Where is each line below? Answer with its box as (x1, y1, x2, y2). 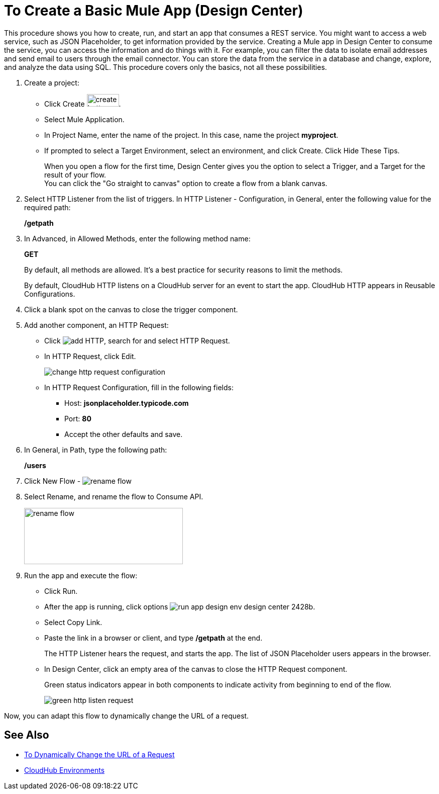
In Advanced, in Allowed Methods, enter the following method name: (24, 234, 251, 243)
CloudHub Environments (24, 765, 105, 774)
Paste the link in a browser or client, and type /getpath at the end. (44, 633, 263, 642)
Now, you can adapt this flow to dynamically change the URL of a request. (4, 711, 249, 720)
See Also (4, 729, 49, 742)
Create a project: (24, 78, 79, 87)
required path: (24, 203, 71, 212)
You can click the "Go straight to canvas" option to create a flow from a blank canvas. (44, 179, 327, 188)
